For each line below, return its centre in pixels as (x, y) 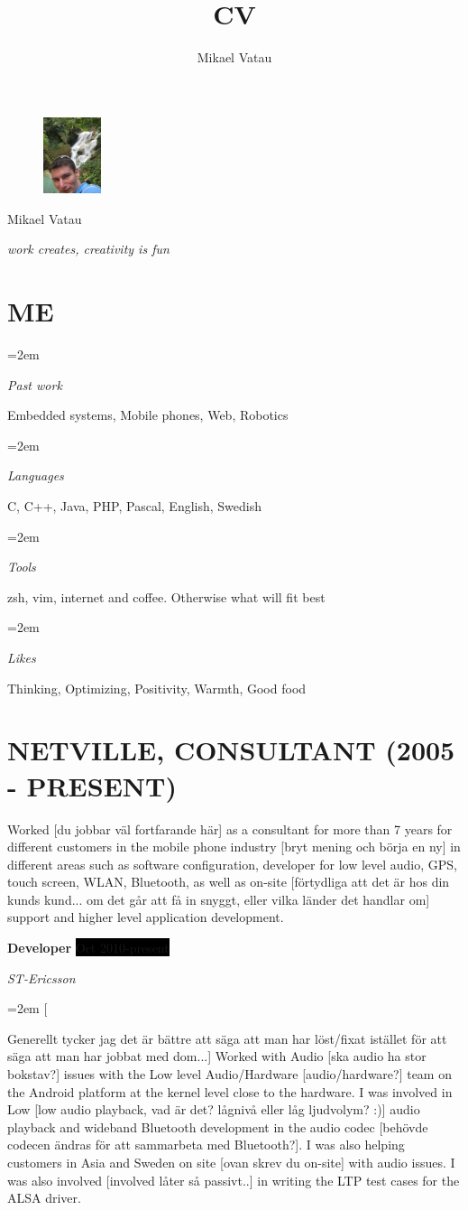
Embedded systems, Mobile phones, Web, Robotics (148, 415)
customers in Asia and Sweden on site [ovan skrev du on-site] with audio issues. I (231, 1162)
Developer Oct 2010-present (88, 948)
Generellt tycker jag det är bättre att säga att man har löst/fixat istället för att (227, 1038)
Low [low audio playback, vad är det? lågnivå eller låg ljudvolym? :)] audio (214, 1109)
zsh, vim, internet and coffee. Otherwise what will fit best (166, 596)
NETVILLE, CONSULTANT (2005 (231, 750)
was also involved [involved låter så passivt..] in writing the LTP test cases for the (234, 1180)
